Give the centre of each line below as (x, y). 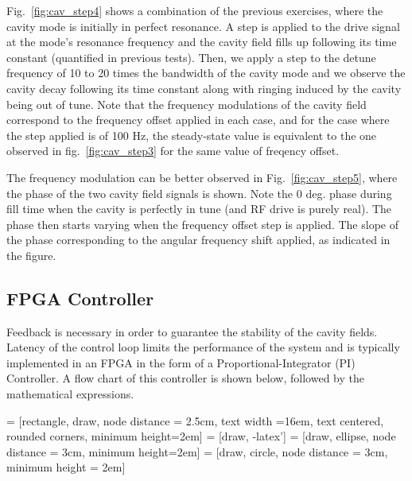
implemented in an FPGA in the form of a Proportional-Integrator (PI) (181, 362)
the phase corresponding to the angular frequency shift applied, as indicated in (198, 240)
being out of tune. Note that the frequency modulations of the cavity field (187, 104)
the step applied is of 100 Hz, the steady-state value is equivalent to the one (192, 135)
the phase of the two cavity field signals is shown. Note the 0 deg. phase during (199, 193)
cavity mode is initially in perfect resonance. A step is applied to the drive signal (203, 26)
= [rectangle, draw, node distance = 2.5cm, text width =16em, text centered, (195, 420)
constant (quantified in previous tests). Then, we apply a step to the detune (191, 57)
